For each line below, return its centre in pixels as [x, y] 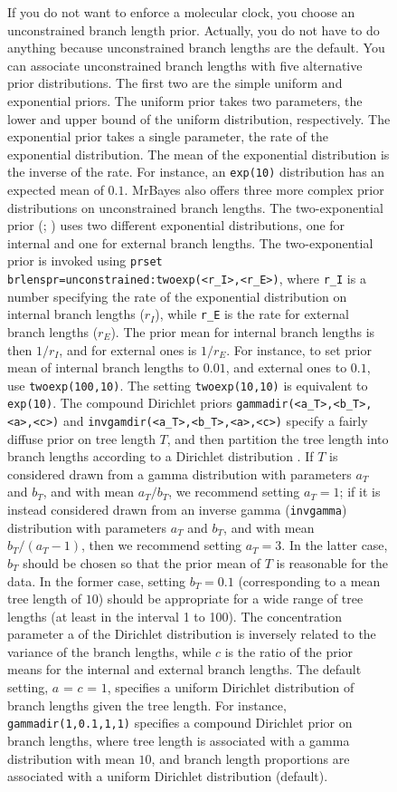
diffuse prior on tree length [81, 438]
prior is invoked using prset [85, 261]
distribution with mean [71, 758]
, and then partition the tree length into [278, 438]
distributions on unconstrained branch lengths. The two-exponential [195, 207]
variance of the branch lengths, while [109, 651]
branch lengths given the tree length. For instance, [147, 705]
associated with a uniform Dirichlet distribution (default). [168, 776]
